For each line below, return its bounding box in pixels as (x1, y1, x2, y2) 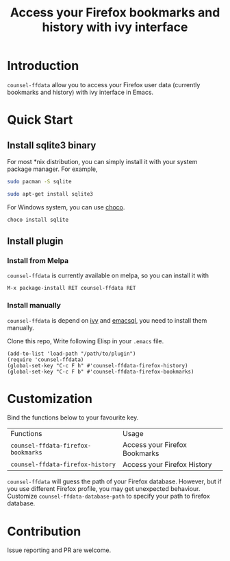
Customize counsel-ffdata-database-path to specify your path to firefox (7, 492, 210, 501)
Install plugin (7, 235, 64, 247)
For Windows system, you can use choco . (7, 203, 125, 211)
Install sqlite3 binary (7, 139, 97, 151)
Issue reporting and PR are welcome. (7, 546, 112, 554)
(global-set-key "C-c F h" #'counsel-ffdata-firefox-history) (7, 362, 188, 369)
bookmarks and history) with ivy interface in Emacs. (7, 88, 154, 96)
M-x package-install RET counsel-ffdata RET (7, 285, 136, 292)
